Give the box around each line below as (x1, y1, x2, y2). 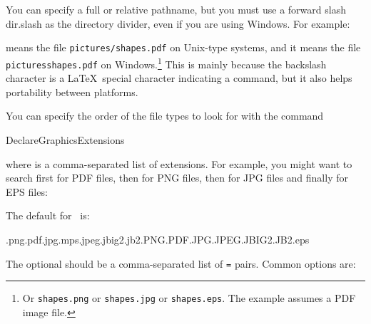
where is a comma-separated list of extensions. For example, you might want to (6, 156, 352, 171)
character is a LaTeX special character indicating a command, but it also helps (6, 70, 352, 85)
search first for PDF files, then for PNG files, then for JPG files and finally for (6, 170, 348, 185)
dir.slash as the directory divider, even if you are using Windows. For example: (6, 16, 350, 31)
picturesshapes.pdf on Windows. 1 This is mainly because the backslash (6, 54, 327, 71)
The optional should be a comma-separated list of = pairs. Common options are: (6, 256, 356, 271)
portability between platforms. (6, 84, 138, 99)
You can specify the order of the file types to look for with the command (6, 108, 324, 123)
